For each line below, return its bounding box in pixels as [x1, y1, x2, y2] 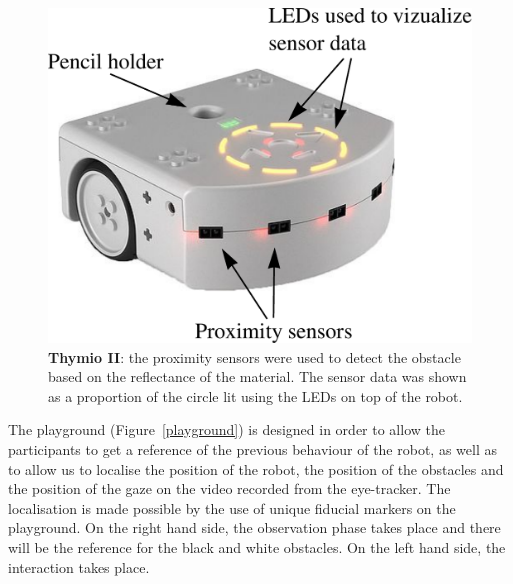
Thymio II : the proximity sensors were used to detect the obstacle [48, 346, 461, 367]
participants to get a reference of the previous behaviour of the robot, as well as [8, 438, 497, 459]
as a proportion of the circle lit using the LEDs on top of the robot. [48, 385, 463, 406]
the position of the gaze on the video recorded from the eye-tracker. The [8, 478, 451, 499]
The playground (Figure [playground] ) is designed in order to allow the [8, 419, 445, 440]
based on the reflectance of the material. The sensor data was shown [48, 366, 467, 387]
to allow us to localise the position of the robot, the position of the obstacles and [8, 458, 504, 479]
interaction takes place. [8, 556, 150, 577]
